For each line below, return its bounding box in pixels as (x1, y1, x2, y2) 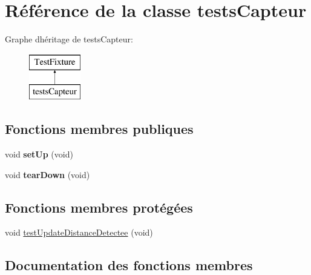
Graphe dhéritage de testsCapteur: (5, 33, 133, 45)
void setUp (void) (5, 148, 73, 161)
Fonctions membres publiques (5, 119, 194, 138)
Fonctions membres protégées (5, 197, 193, 216)
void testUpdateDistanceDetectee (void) (5, 226, 153, 239)
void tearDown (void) (5, 168, 90, 181)
